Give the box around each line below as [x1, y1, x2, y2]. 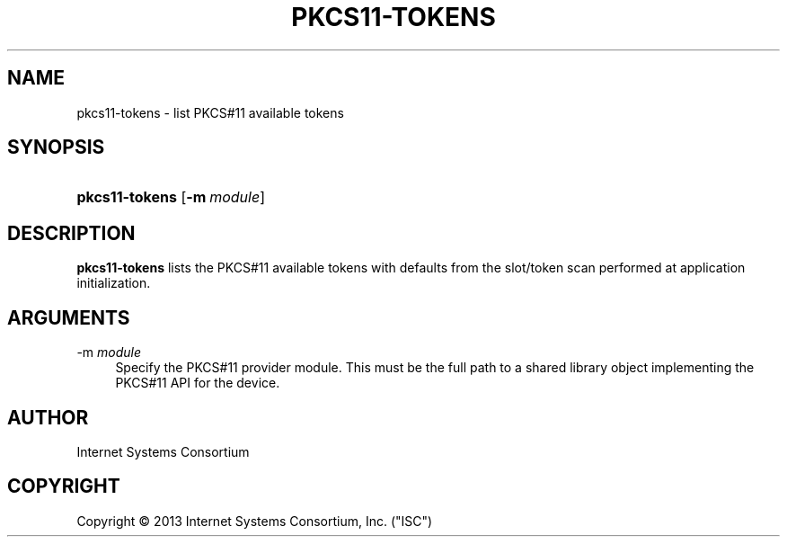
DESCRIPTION [7, 221, 136, 245]
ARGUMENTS [7, 306, 130, 329]
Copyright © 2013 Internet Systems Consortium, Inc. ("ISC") [76, 513, 433, 529]
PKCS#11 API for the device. [115, 375, 280, 391]
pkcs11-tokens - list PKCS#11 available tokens [76, 104, 344, 120]
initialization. [76, 275, 151, 291]
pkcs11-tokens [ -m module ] [76, 188, 265, 207]
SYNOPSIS [7, 136, 105, 159]
